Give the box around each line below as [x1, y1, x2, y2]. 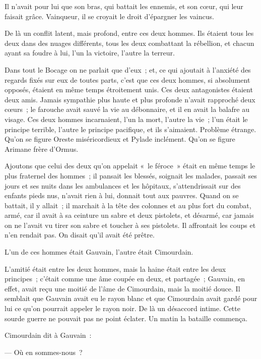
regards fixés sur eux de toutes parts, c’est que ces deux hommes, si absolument [5, 74, 250, 85]
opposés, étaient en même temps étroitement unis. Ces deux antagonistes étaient [5, 84, 253, 95]
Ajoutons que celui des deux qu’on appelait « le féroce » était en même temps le [5, 160, 255, 171]
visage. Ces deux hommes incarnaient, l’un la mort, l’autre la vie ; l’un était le [5, 113, 248, 124]
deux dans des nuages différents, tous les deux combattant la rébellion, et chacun [5, 37, 254, 48]
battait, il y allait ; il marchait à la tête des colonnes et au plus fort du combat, [5, 200, 251, 210]
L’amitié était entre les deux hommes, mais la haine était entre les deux [5, 263, 226, 274]
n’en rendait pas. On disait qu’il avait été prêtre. [5, 229, 155, 240]
